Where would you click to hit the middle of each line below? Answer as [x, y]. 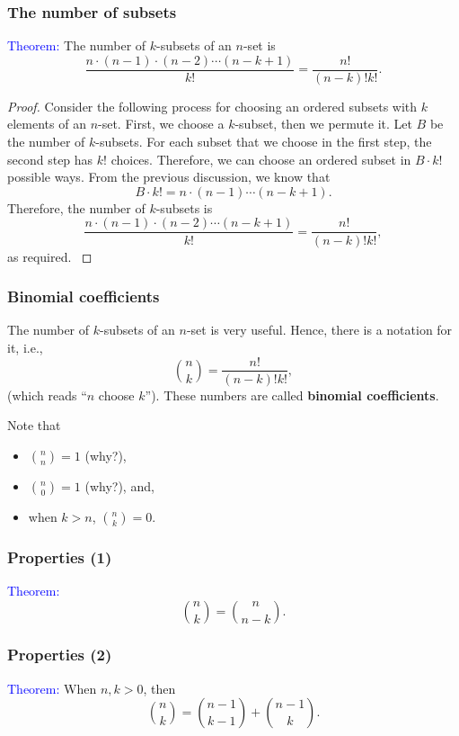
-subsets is [184, 207]
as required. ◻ [50, 256]
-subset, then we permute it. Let [323, 124]
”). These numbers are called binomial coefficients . [292, 395]
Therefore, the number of [76, 207]
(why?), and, [119, 485]
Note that [34, 425]
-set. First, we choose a [161, 124]
